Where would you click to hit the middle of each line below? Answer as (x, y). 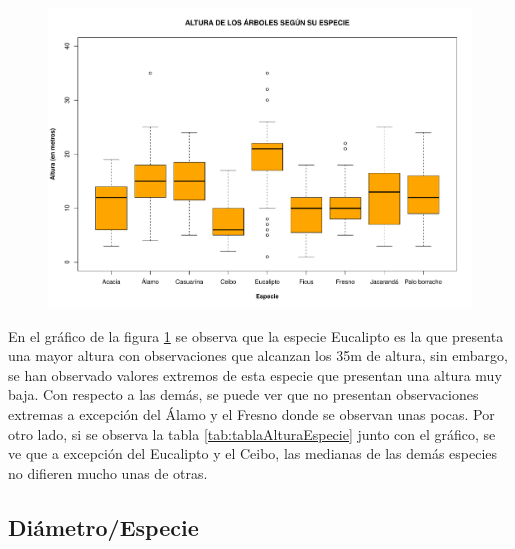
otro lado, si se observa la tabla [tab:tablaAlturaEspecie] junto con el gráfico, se (252, 433)
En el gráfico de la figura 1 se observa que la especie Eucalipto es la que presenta (256, 335)
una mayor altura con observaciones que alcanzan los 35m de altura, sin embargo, (258, 355)
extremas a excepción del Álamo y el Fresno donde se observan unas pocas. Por (251, 414)
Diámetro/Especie (103, 526)
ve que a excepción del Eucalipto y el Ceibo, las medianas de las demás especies (253, 453)
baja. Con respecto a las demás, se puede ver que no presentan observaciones (243, 394)
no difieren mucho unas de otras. (108, 472)
